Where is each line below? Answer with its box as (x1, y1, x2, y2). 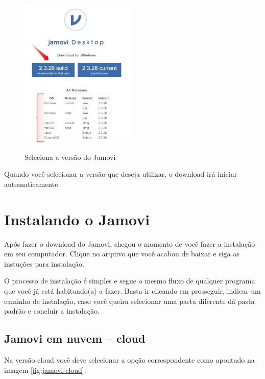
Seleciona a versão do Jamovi (25, 151, 116, 162)
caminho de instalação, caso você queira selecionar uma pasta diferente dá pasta (4, 295, 255, 306)
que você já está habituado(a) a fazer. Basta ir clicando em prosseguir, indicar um (4, 286, 261, 296)
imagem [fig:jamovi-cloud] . (4, 364, 86, 375)
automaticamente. (4, 178, 60, 189)
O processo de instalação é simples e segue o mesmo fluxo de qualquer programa (4, 275, 255, 286)
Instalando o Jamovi (4, 208, 150, 229)
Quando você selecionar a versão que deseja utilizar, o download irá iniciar (4, 169, 237, 179)
